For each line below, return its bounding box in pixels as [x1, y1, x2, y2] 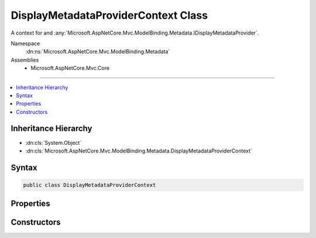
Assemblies [11, 56, 39, 63]
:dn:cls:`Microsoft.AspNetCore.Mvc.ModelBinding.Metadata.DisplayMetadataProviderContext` [25, 147, 253, 154]
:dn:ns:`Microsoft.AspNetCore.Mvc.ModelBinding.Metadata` [25, 48, 170, 55]
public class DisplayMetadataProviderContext [23, 182, 156, 188]
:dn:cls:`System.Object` [25, 139, 82, 146]
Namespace [11, 40, 40, 47]
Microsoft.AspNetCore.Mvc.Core [30, 64, 109, 72]
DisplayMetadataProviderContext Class [11, 9, 208, 22]
